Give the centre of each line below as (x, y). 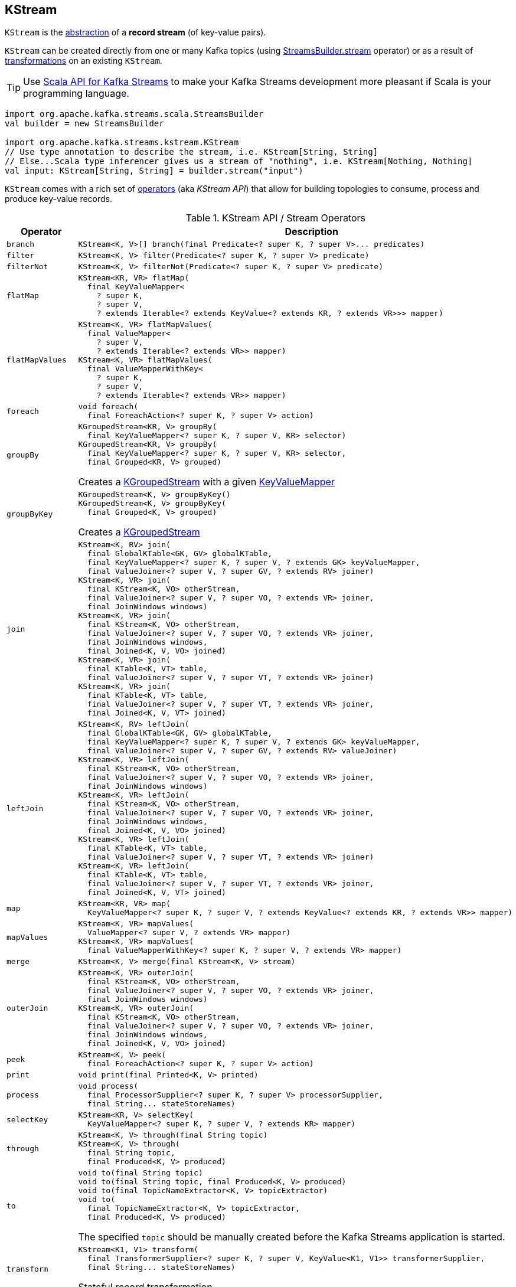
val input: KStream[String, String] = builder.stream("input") (154, 171)
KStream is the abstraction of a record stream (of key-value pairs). (135, 32)
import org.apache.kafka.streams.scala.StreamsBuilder (134, 114)
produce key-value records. (59, 199)
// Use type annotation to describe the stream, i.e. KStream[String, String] (192, 152)
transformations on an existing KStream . (84, 61)
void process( (108, 1086)
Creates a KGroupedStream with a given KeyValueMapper (206, 482)
